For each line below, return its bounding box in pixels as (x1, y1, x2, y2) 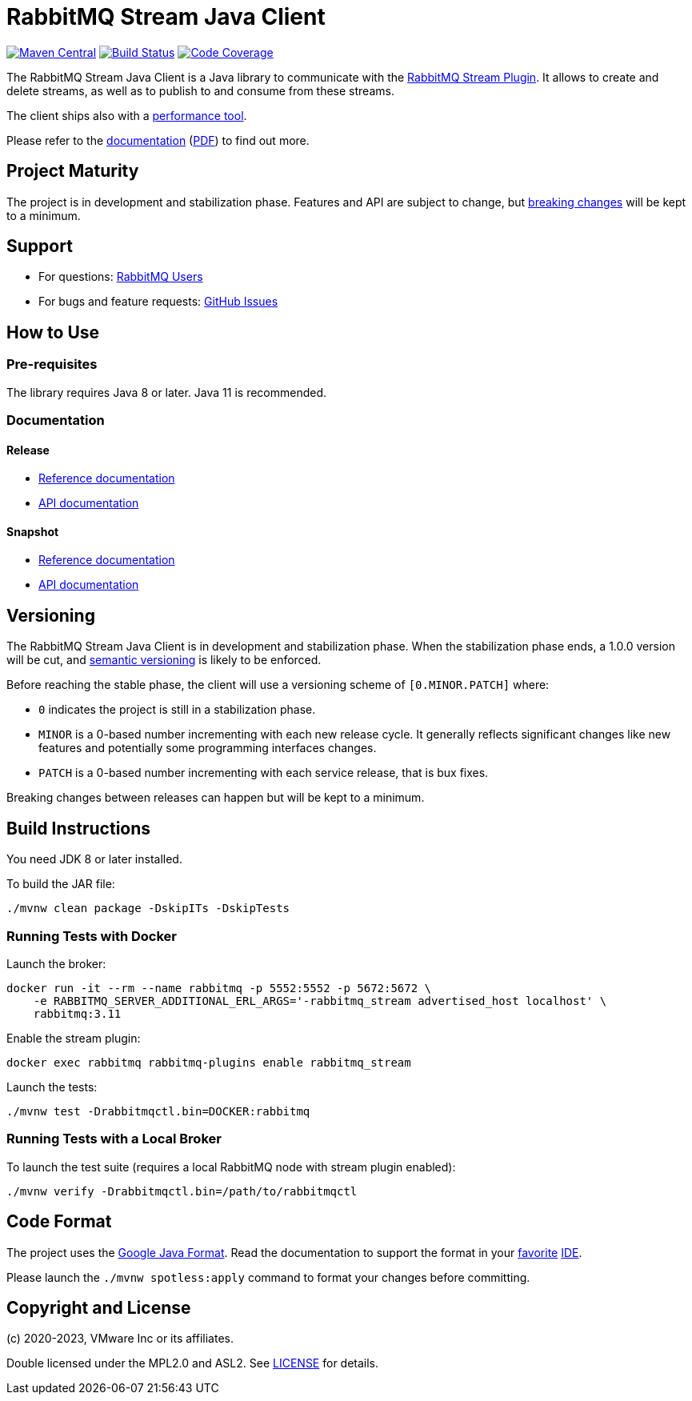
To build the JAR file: (6, 877, 115, 891)
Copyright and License (6, 1297, 191, 1318)
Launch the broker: (6, 956, 106, 971)
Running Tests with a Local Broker (6, 1131, 222, 1147)
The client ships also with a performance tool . (6, 108, 247, 122)
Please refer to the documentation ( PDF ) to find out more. (6, 133, 310, 147)
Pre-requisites (6, 356, 98, 373)
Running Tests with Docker (6, 927, 178, 944)
